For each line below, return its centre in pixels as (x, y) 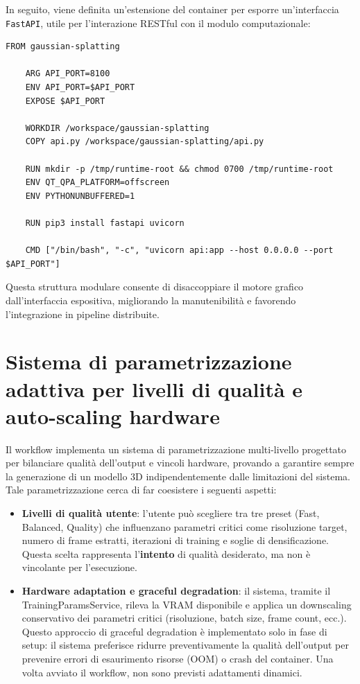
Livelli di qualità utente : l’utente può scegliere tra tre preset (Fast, (171, 513)
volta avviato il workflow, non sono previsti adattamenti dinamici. (162, 672)
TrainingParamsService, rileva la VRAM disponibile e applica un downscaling (187, 604)
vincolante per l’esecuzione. (79, 567)
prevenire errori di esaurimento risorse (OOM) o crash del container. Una (178, 658)
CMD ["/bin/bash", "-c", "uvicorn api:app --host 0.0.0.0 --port (179, 251)
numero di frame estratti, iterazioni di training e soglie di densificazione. (175, 540)
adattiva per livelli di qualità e (154, 388)
